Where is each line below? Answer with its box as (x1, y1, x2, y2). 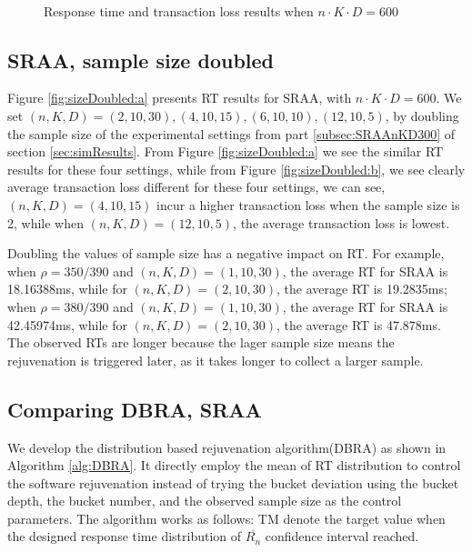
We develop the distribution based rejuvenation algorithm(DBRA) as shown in (7, 437, 447, 457)
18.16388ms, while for (7, 279, 127, 298)
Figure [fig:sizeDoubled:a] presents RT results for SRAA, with (7, 88, 352, 107)
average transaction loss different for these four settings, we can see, (7, 177, 386, 196)
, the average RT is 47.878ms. (276, 315, 441, 334)
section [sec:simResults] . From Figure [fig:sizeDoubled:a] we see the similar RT (7, 142, 444, 161)
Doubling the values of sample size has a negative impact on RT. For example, (7, 244, 445, 263)
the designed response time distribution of (7, 527, 242, 546)
